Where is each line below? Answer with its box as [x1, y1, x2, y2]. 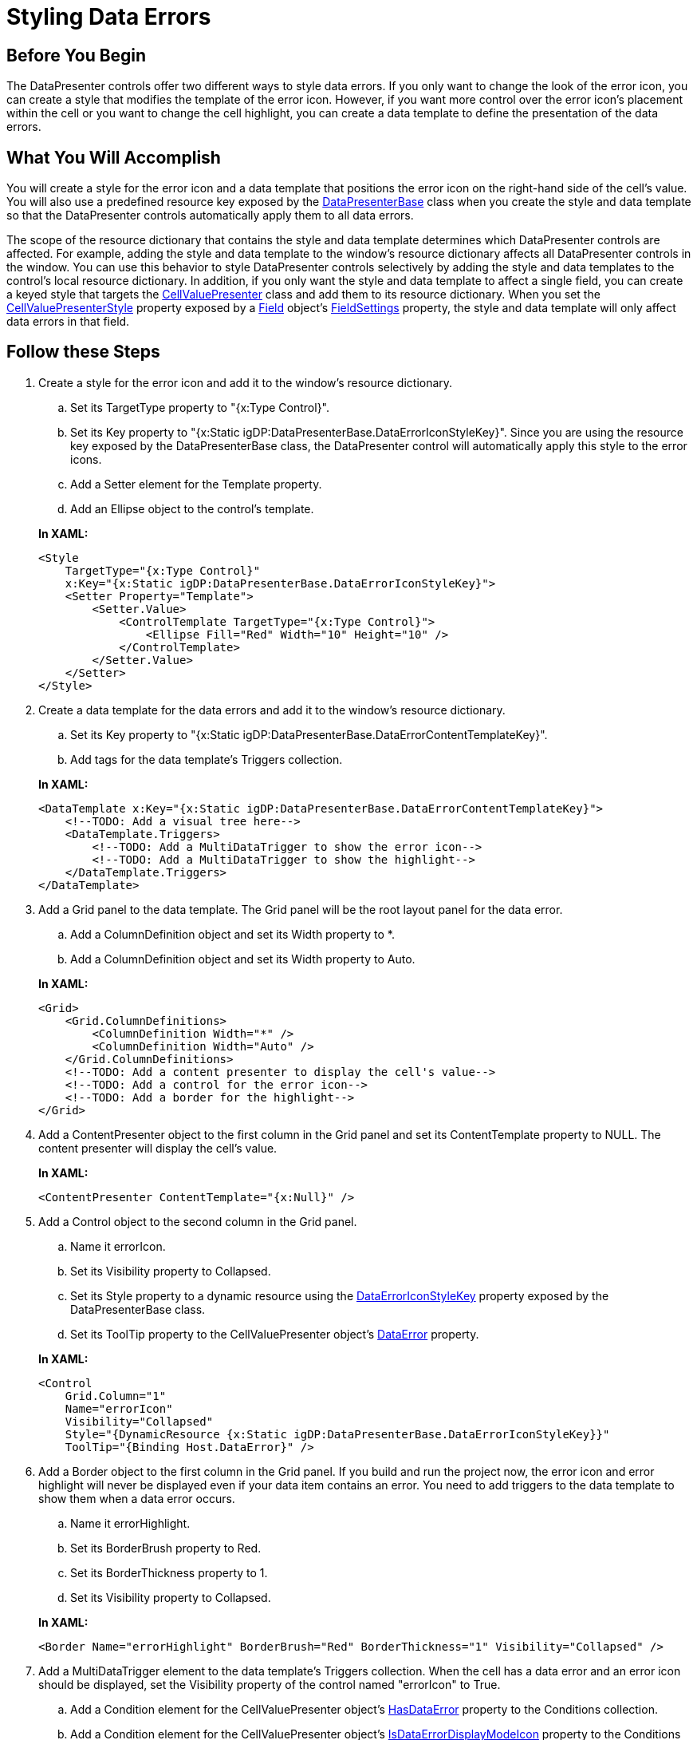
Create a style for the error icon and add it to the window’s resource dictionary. [38, 375, 453, 390]
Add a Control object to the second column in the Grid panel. [38, 1214, 357, 1228]
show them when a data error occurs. [38, 1491, 235, 1505]
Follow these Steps [6, 342, 160, 362]
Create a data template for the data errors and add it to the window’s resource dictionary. [38, 702, 506, 717]
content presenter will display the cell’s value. [38, 1141, 278, 1155]
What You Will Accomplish [6, 147, 221, 168]
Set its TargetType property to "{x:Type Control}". [70, 400, 330, 414]
